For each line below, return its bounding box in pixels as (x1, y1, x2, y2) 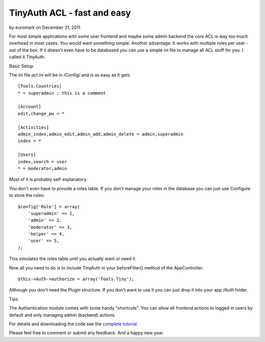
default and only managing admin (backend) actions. (9, 312, 116, 318)
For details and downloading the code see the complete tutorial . (9, 321, 138, 327)
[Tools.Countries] (18, 83, 62, 89)
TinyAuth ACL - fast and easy (9, 7, 131, 18)
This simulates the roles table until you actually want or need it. (9, 256, 137, 262)
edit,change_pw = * (18, 111, 65, 116)
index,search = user (18, 159, 67, 164)
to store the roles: (9, 193, 45, 198)
